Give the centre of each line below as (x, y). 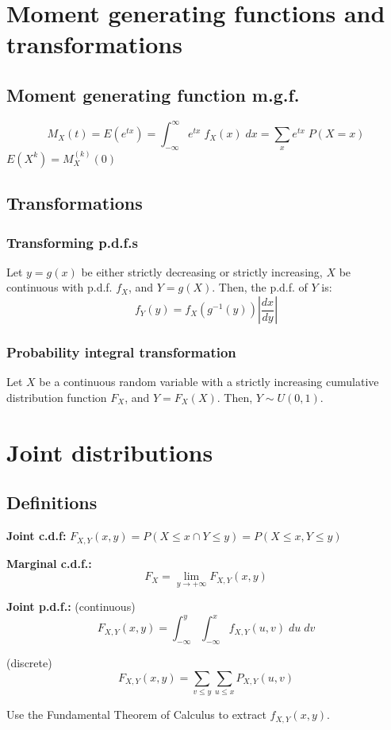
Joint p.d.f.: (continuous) (71, 606)
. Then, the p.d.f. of (260, 287)
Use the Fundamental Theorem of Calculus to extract (136, 715)
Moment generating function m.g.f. (153, 94)
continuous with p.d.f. (59, 287)
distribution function (57, 397)
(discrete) (29, 663)
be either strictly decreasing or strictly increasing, (202, 271)
